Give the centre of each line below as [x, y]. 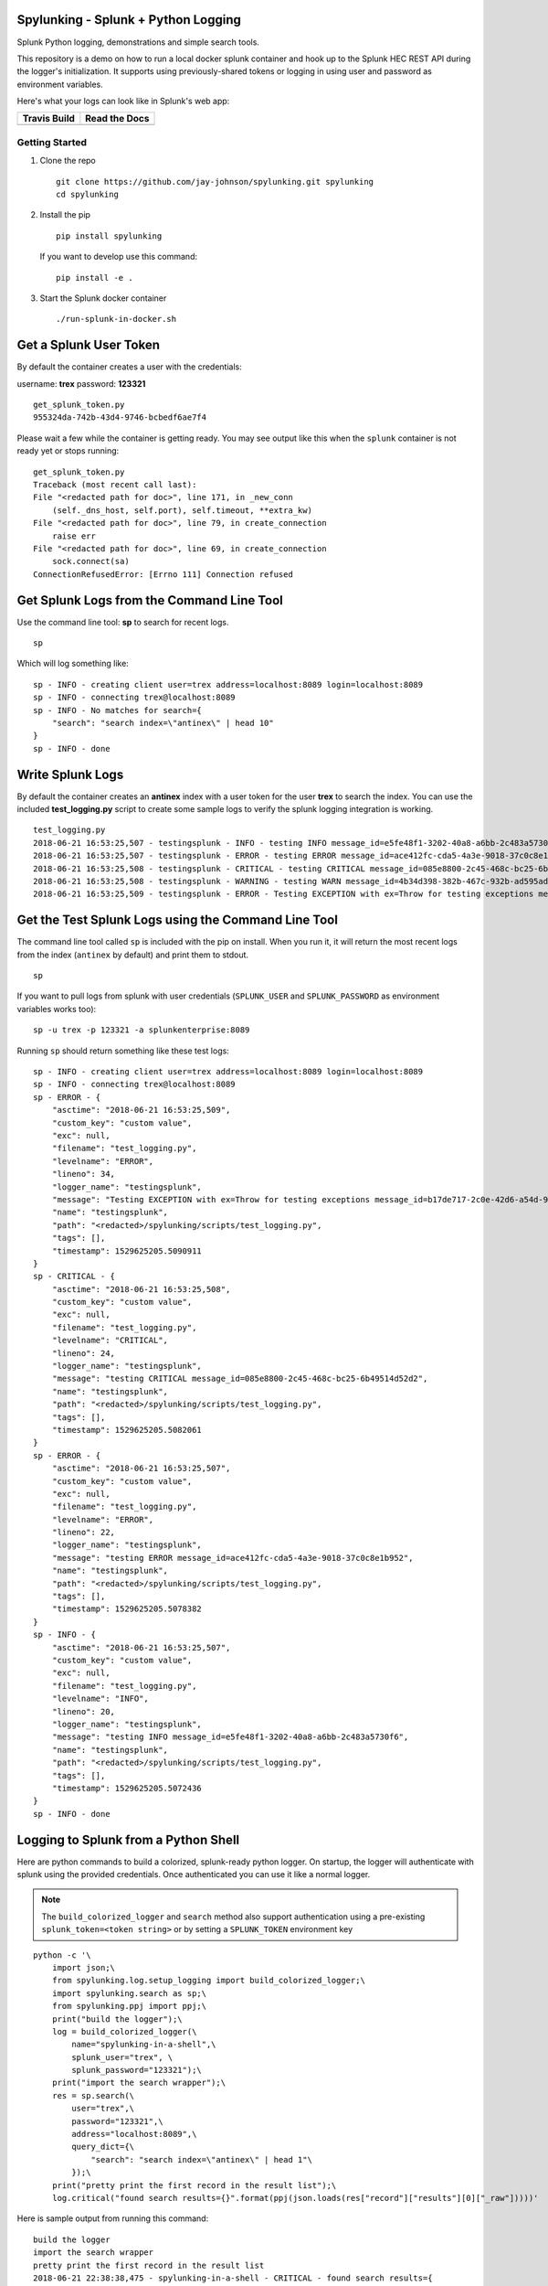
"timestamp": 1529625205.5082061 [127, 1430]
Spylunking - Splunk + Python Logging [129, 20]
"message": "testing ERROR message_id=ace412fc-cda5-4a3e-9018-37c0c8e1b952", [232, 1558]
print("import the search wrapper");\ [139, 2083]
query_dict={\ [103, 2147]
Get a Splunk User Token [88, 345]
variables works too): [57, 1009]
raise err [74, 536]
